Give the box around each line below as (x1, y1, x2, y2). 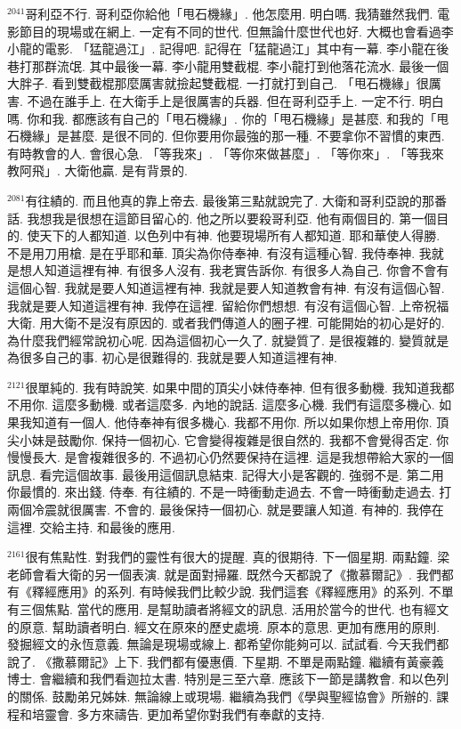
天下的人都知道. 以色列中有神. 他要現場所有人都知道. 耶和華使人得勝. (39, 226, 441, 245)
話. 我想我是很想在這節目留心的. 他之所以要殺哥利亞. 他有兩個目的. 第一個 (7, 208, 437, 227)
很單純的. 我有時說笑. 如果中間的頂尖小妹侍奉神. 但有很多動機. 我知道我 (25, 377, 442, 396)
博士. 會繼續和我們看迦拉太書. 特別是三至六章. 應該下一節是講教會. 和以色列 (7, 669, 449, 688)
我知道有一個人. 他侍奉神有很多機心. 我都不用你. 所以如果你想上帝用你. (19, 413, 433, 432)
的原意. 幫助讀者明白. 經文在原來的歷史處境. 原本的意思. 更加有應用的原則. (7, 617, 441, 636)
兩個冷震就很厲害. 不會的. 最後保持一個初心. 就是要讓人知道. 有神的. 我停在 (7, 500, 444, 519)
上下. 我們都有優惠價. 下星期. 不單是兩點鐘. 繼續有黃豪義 (114, 652, 444, 670)
